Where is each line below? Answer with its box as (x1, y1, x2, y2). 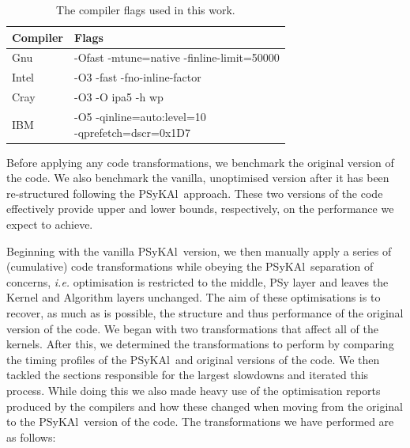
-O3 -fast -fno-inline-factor (74, 69, 201, 85)
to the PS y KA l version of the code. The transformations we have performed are (6, 413, 394, 430)
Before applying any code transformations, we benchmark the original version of (6, 154, 394, 170)
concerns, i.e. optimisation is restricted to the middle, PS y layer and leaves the (6, 273, 389, 290)
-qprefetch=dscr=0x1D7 (74, 123, 190, 140)
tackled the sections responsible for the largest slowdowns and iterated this (6, 366, 369, 383)
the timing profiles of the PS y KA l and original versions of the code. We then (6, 351, 380, 367)
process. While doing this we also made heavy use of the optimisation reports (6, 382, 381, 398)
